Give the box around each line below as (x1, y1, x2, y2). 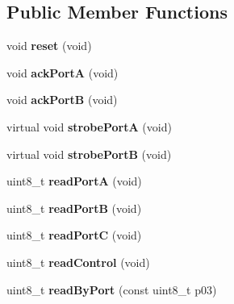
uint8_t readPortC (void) (6, 227, 142, 244)
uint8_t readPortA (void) (6, 173, 142, 189)
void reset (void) (6, 37, 92, 54)
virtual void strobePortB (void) (6, 145, 172, 162)
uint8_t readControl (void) (6, 253, 150, 270)
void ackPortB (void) (6, 91, 118, 108)
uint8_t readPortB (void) (6, 199, 142, 216)
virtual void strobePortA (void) (6, 118, 172, 135)
